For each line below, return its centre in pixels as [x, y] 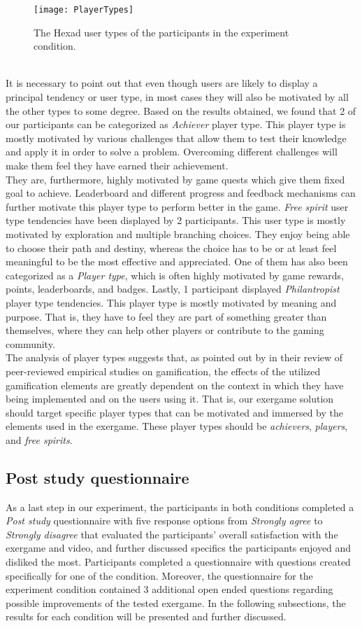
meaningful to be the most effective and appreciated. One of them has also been [177, 261]
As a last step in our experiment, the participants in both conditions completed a [180, 507]
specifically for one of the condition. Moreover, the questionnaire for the [159, 575]
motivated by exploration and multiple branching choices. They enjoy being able [178, 233]
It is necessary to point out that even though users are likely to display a [162, 83]
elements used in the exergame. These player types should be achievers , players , [177, 426]
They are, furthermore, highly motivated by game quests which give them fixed [175, 179]
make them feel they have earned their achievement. [117, 165]
